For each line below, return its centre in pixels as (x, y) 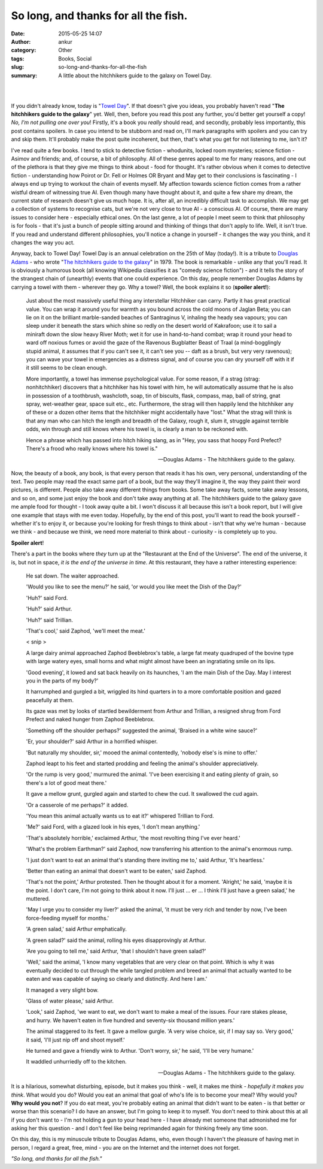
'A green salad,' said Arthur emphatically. (76, 929)
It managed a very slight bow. (62, 990)
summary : (24, 75)
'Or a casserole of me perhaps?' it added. (77, 805)
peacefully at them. (50, 700)
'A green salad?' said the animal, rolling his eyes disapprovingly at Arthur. (116, 940)
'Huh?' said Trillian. (49, 620)
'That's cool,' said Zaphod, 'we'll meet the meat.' (86, 631)
